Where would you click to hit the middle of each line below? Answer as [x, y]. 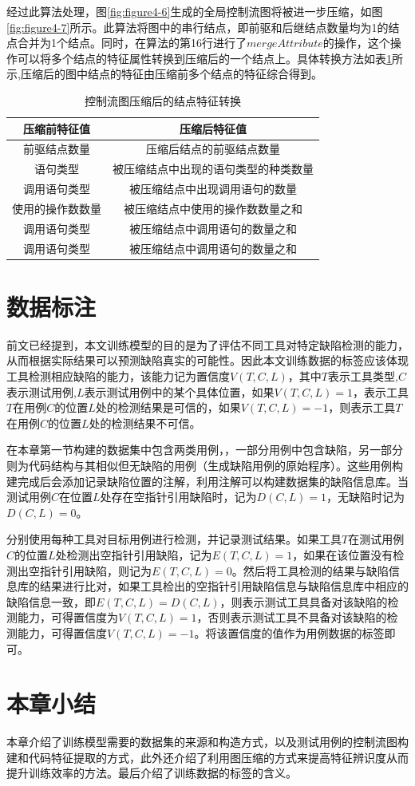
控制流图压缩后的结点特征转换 [163, 100]
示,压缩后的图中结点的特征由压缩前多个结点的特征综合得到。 [164, 74]
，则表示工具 [362, 407]
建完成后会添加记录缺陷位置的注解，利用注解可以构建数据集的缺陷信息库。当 [207, 481]
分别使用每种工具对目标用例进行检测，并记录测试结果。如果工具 [174, 539]
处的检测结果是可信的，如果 [168, 407]
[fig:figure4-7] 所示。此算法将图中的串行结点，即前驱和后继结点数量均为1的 [198, 27]
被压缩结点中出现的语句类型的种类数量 [213, 169]
